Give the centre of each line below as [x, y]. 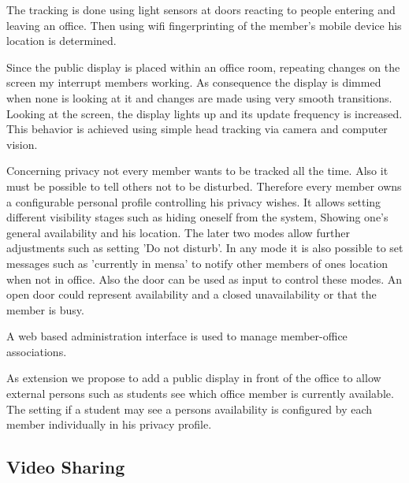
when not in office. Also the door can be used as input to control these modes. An [204, 279]
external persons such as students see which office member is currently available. [200, 394]
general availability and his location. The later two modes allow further [178, 232]
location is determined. [61, 41]
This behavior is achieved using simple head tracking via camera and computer [197, 129]
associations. [37, 351]
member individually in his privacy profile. [109, 424]
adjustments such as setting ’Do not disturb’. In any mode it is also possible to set [205, 248]
